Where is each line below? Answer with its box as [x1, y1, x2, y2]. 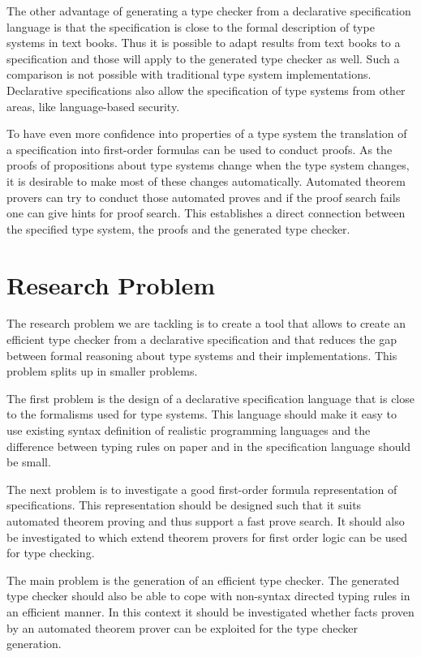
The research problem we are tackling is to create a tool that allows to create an [6, 315, 406, 332]
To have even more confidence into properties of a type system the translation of [6, 125, 407, 142]
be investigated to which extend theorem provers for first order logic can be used [6, 528, 408, 545]
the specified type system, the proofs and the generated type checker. [6, 220, 350, 237]
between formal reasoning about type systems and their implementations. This [6, 346, 397, 363]
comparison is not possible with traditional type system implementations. [6, 66, 372, 83]
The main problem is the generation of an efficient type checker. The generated [6, 571, 400, 588]
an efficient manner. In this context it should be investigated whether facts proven [6, 603, 415, 620]
